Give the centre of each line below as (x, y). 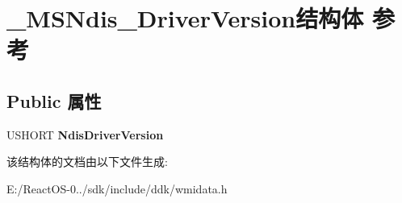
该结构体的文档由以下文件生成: (87, 162)
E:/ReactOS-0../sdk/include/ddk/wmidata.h (117, 188)
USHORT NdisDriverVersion (85, 134)
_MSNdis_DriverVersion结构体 (185, 18)
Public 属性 (54, 100)
